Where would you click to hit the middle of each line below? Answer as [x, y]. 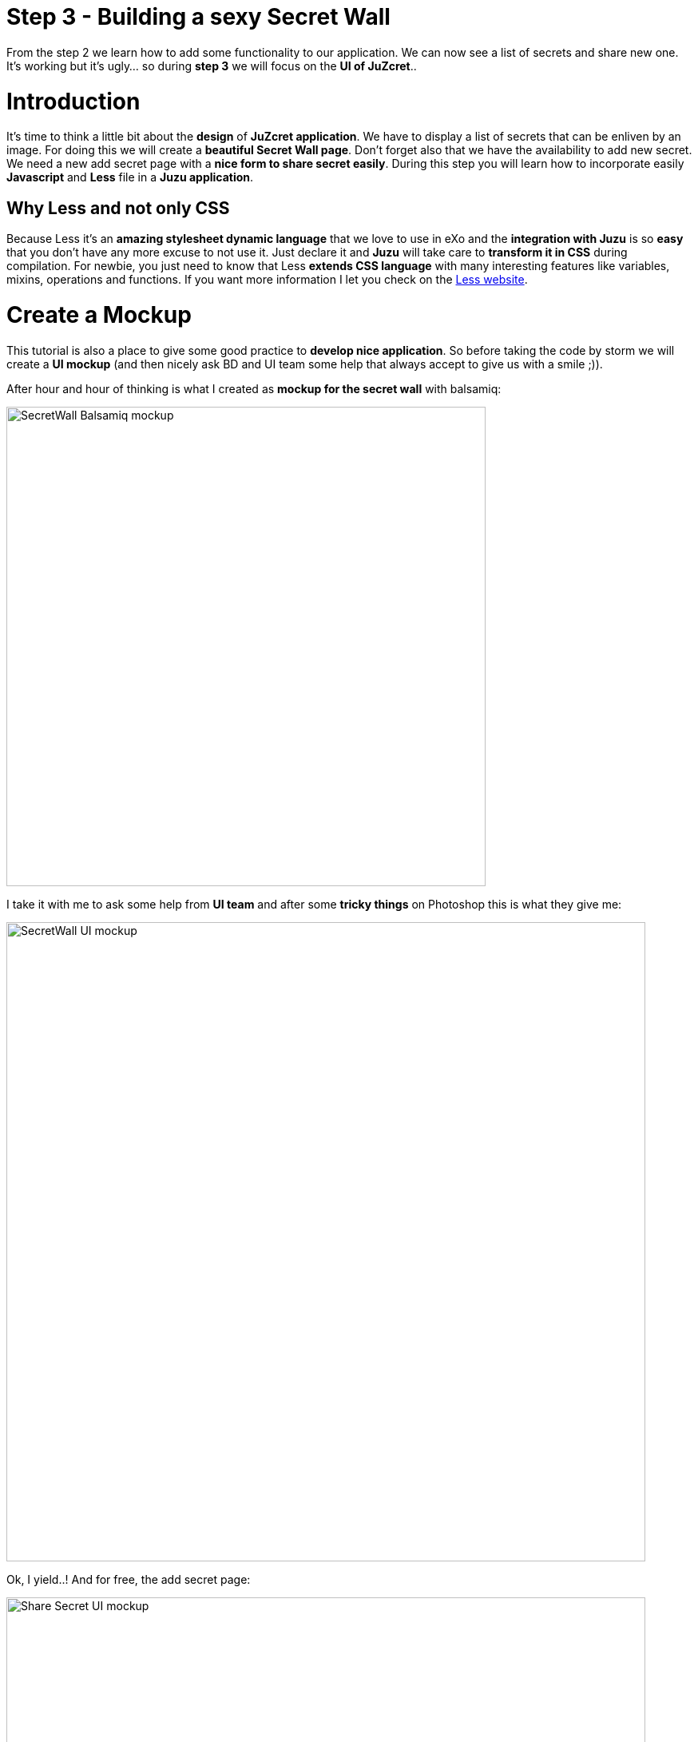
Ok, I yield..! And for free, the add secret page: [129, 1579]
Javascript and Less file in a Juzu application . [130, 177]
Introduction [73, 101]
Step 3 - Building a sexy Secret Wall [198, 17]
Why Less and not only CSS [118, 208]
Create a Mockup [99, 314]
